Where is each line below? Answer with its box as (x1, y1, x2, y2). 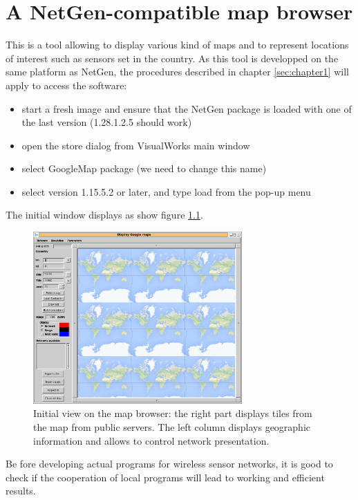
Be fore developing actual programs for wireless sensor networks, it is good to (6, 456, 333, 471)
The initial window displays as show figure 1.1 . (6, 207, 203, 222)
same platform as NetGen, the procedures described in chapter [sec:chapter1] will (6, 64, 349, 79)
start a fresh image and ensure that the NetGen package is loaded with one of (21, 101, 352, 115)
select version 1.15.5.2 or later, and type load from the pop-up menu (21, 184, 311, 198)
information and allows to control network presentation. (33, 433, 270, 447)
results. (6, 483, 36, 498)
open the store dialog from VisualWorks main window (21, 138, 250, 152)
